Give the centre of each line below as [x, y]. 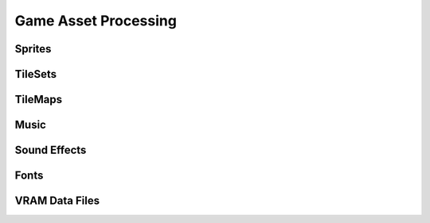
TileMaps [39, 100]
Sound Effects [51, 150]
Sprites [33, 49]
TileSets [36, 74]
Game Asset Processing [96, 21]
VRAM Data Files [57, 201]
